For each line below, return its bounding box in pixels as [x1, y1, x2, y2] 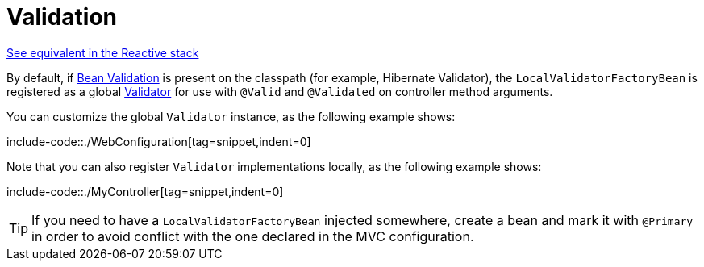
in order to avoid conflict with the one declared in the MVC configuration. [31, 227, 474, 244]
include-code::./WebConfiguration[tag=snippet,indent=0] [6, 134, 311, 148]
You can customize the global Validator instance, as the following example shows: [6, 109, 456, 123]
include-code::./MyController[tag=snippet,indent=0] [6, 184, 284, 198]
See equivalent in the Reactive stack [6, 45, 199, 60]
